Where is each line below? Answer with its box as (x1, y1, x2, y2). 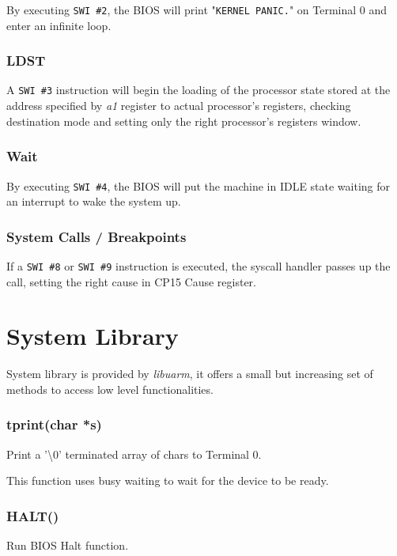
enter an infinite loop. (6, 17, 112, 33)
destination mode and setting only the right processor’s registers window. (6, 112, 361, 129)
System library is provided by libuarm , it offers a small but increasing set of (6, 365, 373, 382)
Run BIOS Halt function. (6, 537, 129, 554)
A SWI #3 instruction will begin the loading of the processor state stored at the (6, 81, 391, 98)
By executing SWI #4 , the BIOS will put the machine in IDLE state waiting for (6, 177, 391, 194)
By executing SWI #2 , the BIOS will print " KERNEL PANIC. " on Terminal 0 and (6, 2, 388, 17)
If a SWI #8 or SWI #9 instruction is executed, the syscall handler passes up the (6, 258, 391, 274)
